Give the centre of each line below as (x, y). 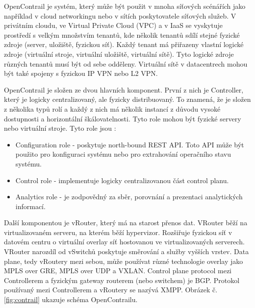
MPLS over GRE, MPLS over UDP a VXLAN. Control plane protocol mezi (118, 271)
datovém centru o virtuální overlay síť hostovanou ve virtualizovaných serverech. (124, 242)
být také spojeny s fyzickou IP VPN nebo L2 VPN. (81, 73)
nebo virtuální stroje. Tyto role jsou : (60, 128)
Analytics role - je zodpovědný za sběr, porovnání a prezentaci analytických (129, 197)
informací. (30, 206)
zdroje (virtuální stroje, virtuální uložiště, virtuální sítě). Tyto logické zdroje (119, 54)
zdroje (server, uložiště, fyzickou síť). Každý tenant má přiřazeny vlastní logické (124, 44)
